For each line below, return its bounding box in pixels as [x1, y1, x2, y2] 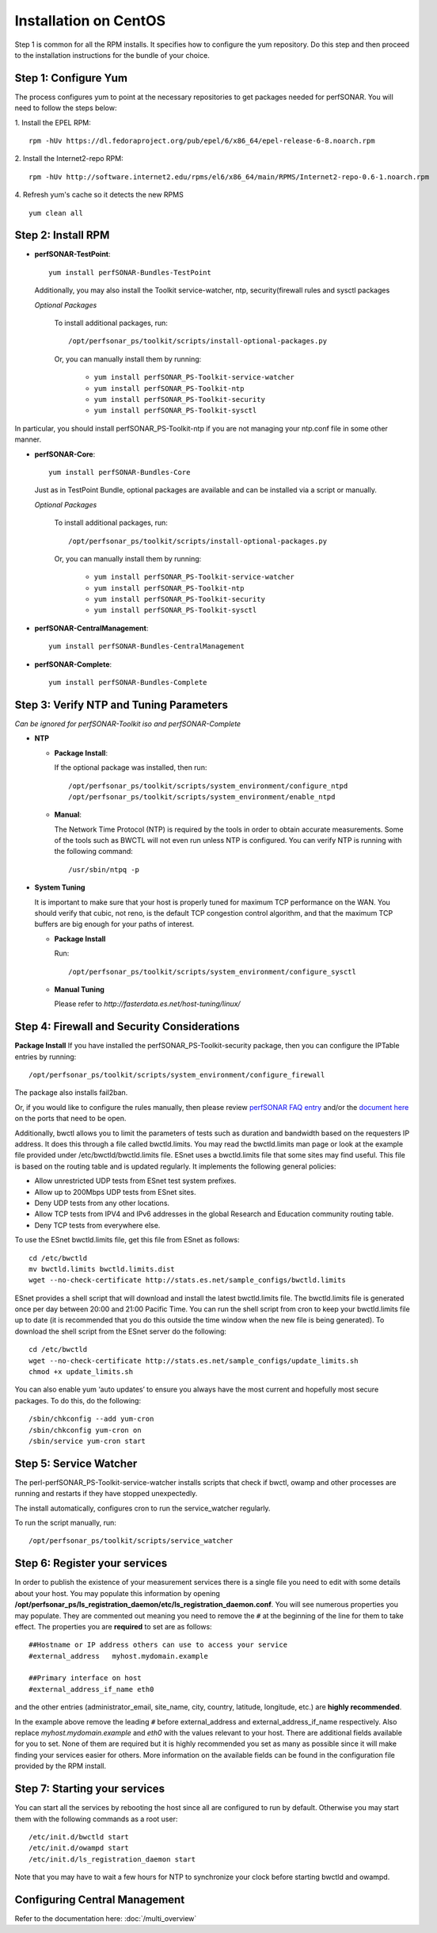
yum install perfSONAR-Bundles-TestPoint [48, 268, 211, 277]
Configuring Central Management [14, 1893, 185, 1906]
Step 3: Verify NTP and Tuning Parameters [14, 698, 229, 711]
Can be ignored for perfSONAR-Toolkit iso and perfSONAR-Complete [14, 718, 241, 729]
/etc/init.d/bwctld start [28, 1832, 130, 1841]
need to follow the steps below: [14, 103, 117, 113]
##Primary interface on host [28, 1674, 142, 1682]
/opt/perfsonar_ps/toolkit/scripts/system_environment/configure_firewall [28, 1070, 325, 1080]
